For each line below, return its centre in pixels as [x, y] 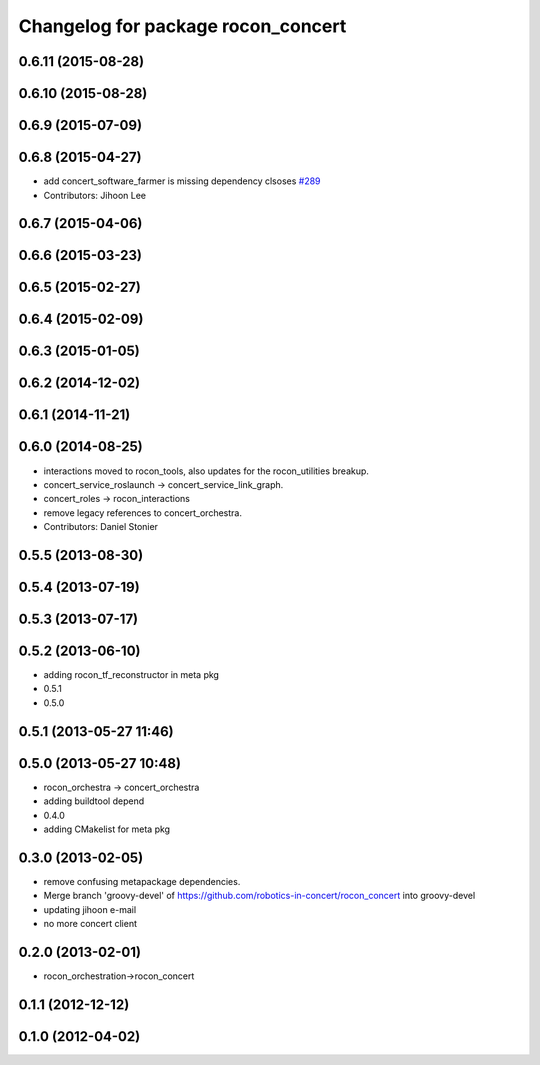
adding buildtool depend [94, 801]
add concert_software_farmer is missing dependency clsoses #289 [182, 181]
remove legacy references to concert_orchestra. [142, 512]
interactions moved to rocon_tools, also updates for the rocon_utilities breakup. [206, 471]
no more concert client [90, 923]
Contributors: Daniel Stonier [101, 527]
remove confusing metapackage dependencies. [142, 881]
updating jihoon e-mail [90, 909]
